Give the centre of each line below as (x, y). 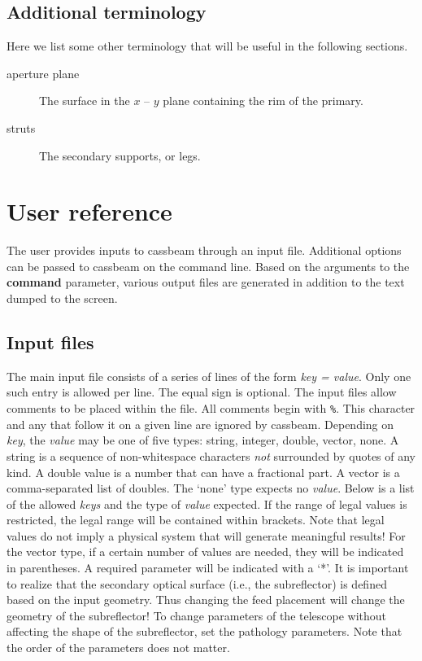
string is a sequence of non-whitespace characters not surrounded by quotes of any (211, 455)
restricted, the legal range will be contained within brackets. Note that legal (196, 520)
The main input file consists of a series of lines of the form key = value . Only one (209, 376)
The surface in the (85, 101)
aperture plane (43, 73)
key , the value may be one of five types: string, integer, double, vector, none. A (203, 440)
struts (21, 127)
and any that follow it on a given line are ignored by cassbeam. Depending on (200, 424)
